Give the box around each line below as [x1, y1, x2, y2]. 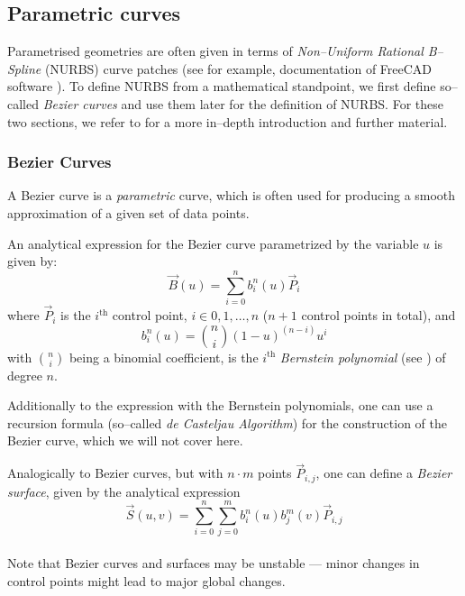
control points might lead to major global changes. [7, 571, 286, 590]
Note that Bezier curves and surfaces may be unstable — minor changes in [7, 554, 420, 573]
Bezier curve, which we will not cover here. [7, 431, 243, 450]
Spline [7, 59, 41, 78]
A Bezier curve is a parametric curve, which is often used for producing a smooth [7, 186, 456, 205]
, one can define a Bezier [315, 463, 452, 482]
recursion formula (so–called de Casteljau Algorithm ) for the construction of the [7, 413, 448, 432]
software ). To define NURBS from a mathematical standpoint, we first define [7, 77, 436, 96]
